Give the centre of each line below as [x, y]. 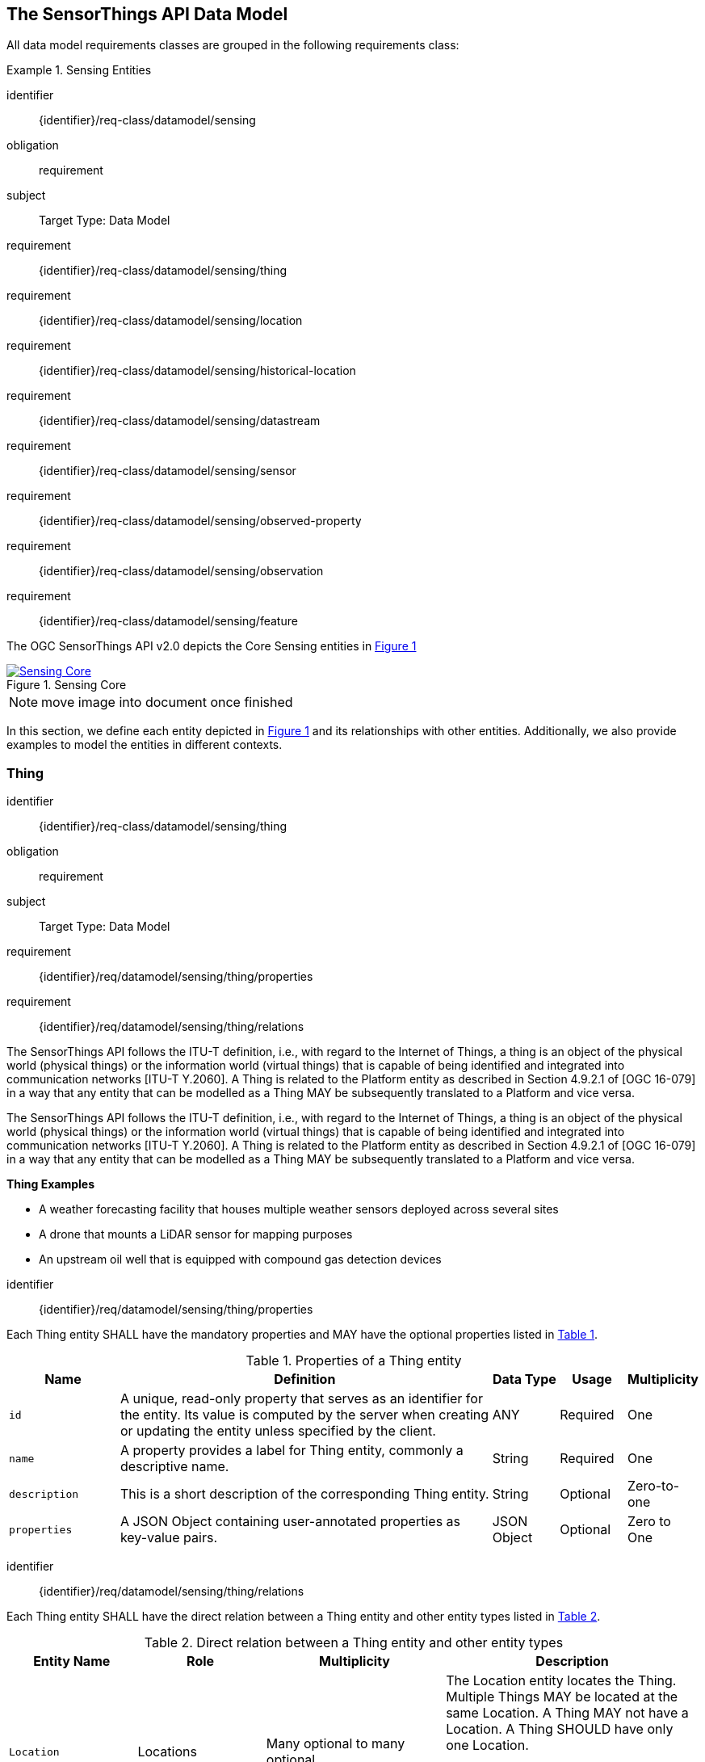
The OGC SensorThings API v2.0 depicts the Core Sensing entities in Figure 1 [212, 646]
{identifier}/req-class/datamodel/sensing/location [171, 321]
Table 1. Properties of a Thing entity [354, 1361]
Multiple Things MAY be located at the [562, 1697]
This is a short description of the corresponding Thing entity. [304, 1494]
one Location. [487, 1745]
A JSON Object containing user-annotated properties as [290, 1522]
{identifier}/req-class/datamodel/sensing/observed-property [200, 521]
